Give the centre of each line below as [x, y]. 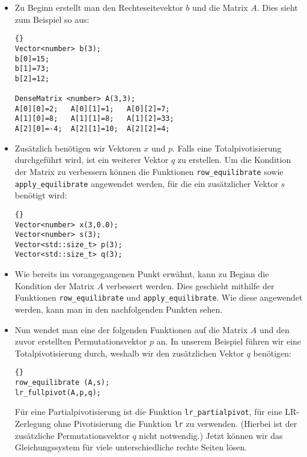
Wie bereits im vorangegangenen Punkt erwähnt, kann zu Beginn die [142, 274]
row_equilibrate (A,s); [62, 382]
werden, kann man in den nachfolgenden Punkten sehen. [119, 309]
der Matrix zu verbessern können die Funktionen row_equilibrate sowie [149, 171]
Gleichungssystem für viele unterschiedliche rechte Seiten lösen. [131, 447]
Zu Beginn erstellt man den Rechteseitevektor [99, 7]
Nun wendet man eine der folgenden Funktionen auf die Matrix [131, 329]
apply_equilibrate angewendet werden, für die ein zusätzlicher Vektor [146, 183]
